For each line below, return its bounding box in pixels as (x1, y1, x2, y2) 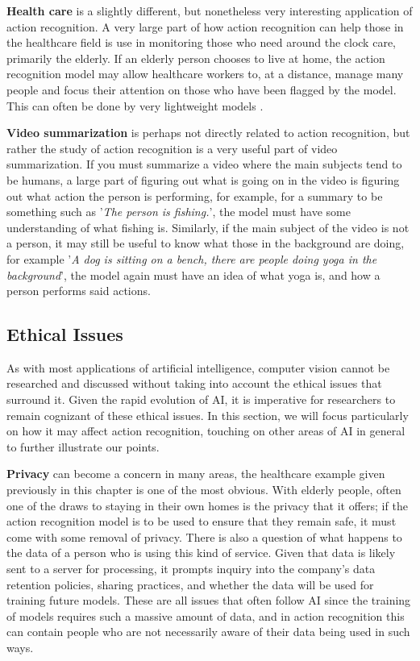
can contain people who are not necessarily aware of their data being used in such (6, 623, 410, 640)
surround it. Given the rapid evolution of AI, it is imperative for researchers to (6, 391, 396, 408)
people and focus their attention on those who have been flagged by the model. (6, 81, 397, 98)
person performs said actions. (6, 282, 151, 299)
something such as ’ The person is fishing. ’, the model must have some (6, 203, 351, 220)
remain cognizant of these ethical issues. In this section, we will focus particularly (6, 406, 409, 423)
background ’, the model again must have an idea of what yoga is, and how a (6, 266, 380, 283)
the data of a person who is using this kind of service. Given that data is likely (6, 544, 396, 561)
